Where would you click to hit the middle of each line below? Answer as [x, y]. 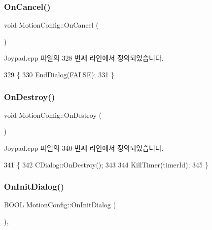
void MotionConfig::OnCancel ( [51, 25]
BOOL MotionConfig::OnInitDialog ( [60, 205]
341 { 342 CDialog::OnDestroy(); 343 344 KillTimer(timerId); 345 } [106, 164]
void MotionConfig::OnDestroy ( [53, 115]
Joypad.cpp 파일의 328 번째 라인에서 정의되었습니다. [84, 58]
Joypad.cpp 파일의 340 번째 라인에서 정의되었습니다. [84, 148]
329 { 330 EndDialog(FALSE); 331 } [59, 74]
